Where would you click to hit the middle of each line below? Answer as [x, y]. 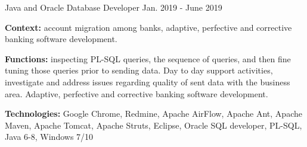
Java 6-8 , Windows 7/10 [49, 137]
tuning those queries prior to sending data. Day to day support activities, [139, 70]
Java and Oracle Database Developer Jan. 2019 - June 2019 [114, 7]
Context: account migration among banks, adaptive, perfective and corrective [148, 27]
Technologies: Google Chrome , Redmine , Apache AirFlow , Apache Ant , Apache [153, 114]
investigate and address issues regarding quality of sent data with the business [148, 82]
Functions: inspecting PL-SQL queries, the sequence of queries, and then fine [148, 58]
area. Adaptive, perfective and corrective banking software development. [137, 93]
